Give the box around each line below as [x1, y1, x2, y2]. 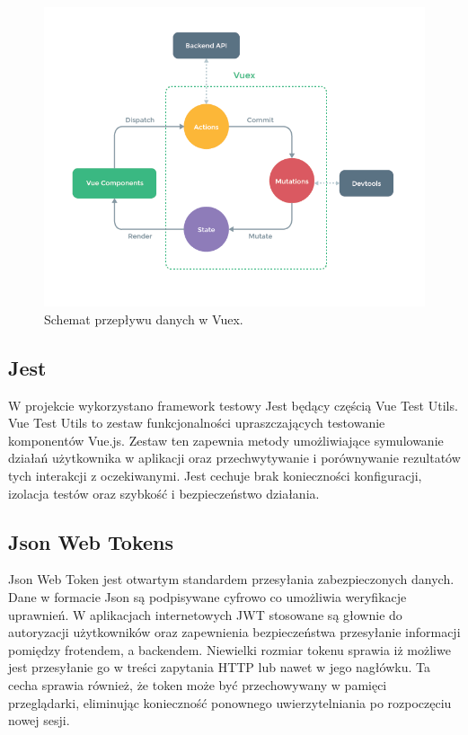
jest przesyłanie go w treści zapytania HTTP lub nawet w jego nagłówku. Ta [8, 658, 430, 677]
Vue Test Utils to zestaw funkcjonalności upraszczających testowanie [8, 413, 385, 432]
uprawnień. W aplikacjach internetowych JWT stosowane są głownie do [8, 605, 402, 624]
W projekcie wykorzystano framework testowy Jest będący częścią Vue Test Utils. [8, 395, 458, 414]
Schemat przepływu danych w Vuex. [44, 309, 243, 328]
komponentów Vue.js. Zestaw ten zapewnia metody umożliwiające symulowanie [8, 430, 444, 449]
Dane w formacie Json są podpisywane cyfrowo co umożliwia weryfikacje [8, 588, 407, 607]
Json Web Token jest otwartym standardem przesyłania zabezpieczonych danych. [8, 570, 455, 589]
